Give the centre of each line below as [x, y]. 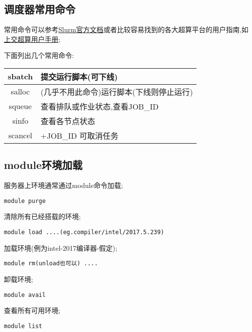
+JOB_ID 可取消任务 [80, 135]
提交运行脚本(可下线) [79, 76]
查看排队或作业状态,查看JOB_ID [99, 106]
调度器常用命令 [40, 9]
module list [23, 326]
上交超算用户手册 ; [32, 39]
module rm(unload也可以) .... [51, 264]
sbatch [20, 76]
